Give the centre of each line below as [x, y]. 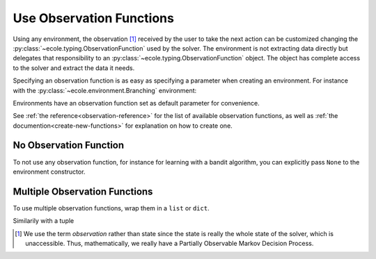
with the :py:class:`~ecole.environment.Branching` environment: [105, 90]
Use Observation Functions [93, 18]
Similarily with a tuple [44, 221]
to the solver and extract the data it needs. [74, 68]
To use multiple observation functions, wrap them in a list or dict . [111, 208]
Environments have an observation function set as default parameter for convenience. [136, 103]
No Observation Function [69, 145]
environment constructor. [49, 172]
